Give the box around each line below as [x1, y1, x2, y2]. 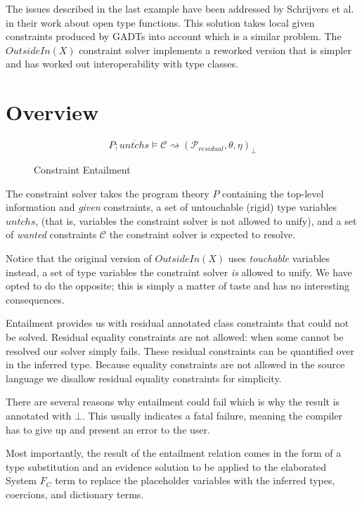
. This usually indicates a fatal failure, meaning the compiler [82, 408, 343, 423]
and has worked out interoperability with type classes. [6, 56, 238, 71]
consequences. [6, 292, 65, 306]
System [6, 473, 37, 488]
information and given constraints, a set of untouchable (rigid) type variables [6, 200, 337, 214]
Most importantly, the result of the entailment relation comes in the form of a [6, 446, 342, 460]
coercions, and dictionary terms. [6, 486, 144, 501]
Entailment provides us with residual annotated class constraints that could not [6, 316, 349, 330]
